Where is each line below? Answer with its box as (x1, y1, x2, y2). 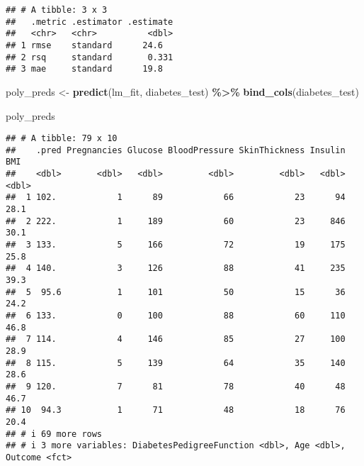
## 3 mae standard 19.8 (6, 64, 163, 74)
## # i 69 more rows (6, 428, 103, 439)
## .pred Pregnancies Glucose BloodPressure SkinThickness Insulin (6, 145, 346, 155)
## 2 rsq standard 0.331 (6, 52, 174, 62)
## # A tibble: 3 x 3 (6, 5, 108, 15)
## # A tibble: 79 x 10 (6, 133, 118, 144)
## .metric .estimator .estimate (6, 16, 174, 27)
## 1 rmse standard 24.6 (6, 40, 163, 50)
